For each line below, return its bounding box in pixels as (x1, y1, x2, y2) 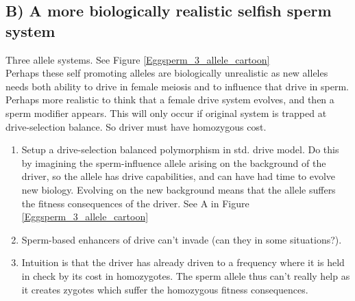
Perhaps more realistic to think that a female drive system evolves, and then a (5, 92, 334, 107)
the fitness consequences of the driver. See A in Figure (21, 196, 249, 210)
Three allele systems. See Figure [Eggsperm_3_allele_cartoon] (5, 52, 270, 66)
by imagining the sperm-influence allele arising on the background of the (21, 155, 326, 170)
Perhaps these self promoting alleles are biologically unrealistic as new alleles (5, 66, 328, 80)
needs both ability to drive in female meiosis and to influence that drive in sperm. (5, 79, 349, 93)
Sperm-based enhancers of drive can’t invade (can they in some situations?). (21, 232, 342, 246)
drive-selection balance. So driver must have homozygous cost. (5, 119, 267, 133)
